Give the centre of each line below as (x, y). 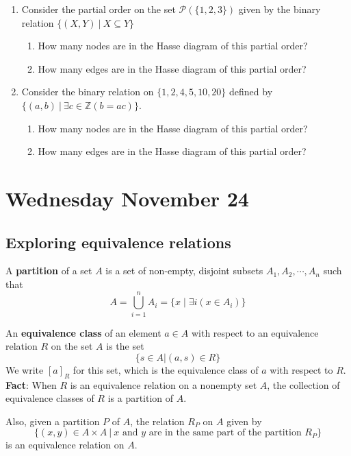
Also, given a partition (53, 421)
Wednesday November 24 (127, 198)
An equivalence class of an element (83, 332)
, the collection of (303, 384)
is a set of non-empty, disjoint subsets (184, 271)
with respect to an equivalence (255, 332)
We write (25, 369)
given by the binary (279, 9)
